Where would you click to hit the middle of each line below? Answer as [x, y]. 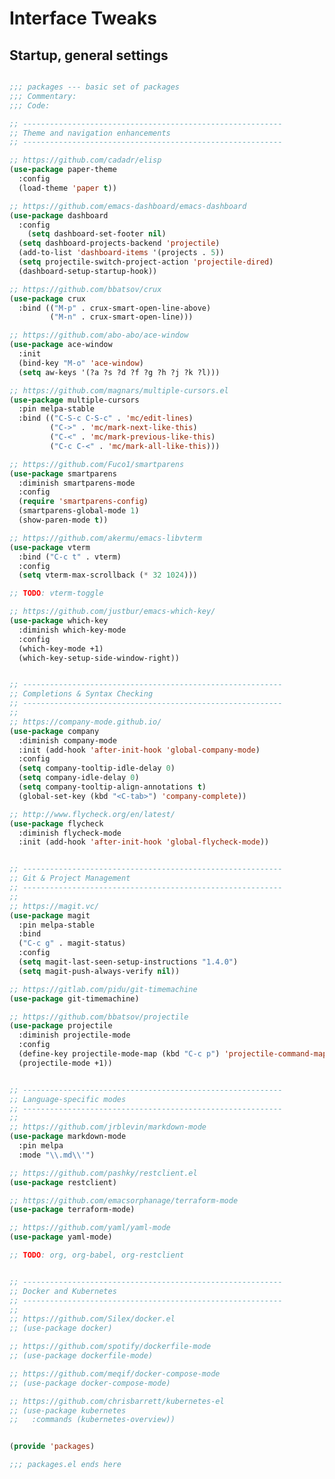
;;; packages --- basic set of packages [95, 87]
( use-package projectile [61, 1026]
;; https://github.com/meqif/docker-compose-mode [115, 1373]
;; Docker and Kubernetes [63, 1291]
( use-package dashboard [59, 215]
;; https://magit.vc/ [54, 906]
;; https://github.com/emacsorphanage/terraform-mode [124, 1200]
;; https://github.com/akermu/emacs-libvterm [105, 538]
